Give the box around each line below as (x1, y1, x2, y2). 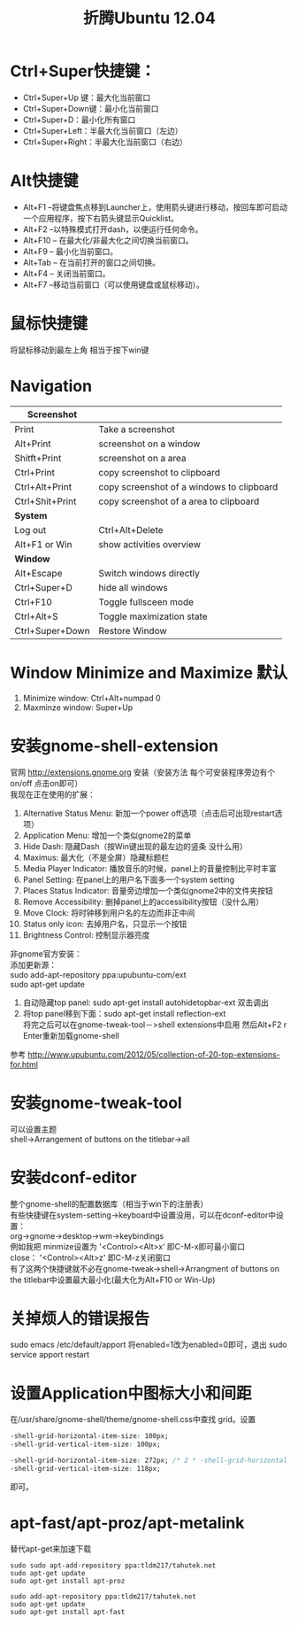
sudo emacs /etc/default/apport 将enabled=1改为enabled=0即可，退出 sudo (10, 1339, 287, 1350)
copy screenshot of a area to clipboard (98, 495, 260, 507)
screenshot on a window (98, 437, 201, 450)
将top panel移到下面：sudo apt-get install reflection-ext (22, 1008, 226, 1018)
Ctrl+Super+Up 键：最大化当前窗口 (22, 92, 151, 103)
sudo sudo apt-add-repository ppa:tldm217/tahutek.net (10, 1560, 217, 1570)
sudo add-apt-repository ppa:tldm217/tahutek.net (10, 1591, 197, 1601)
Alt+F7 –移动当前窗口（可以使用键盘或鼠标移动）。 (22, 279, 204, 290)
